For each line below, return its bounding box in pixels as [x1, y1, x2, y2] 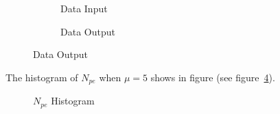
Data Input [60, 1, 108, 15]
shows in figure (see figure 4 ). [150, 70, 275, 84]
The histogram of [5, 70, 78, 84]
